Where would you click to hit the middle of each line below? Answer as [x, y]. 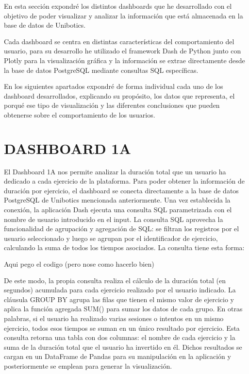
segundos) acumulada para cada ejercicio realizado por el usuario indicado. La [120, 290]
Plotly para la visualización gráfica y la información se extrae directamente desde [124, 60]
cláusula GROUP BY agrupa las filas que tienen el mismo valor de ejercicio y [119, 299]
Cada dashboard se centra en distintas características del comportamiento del [119, 41]
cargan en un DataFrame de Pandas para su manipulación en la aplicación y [117, 356]
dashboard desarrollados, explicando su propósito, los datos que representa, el [119, 95]
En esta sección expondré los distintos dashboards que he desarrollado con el [118, 6]
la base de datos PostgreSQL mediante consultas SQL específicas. [101, 70]
